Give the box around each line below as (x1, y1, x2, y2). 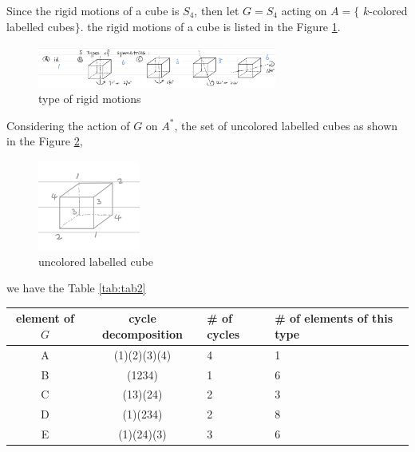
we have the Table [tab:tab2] (6, 280, 146, 296)
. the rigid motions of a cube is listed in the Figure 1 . (80, 18, 341, 34)
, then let (194, 2, 239, 18)
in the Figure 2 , (6, 133, 83, 149)
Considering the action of (6, 117, 130, 133)
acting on (281, 2, 327, 18)
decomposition (102, 325, 183, 342)
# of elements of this (275, 310, 393, 327)
